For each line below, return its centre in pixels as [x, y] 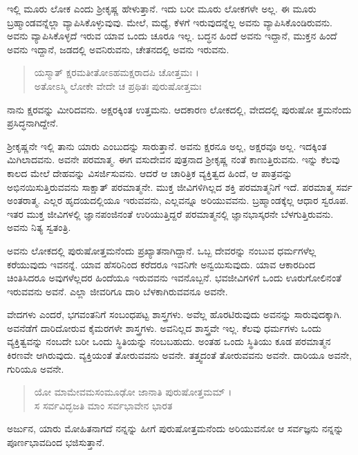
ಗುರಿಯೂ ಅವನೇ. [36, 368]
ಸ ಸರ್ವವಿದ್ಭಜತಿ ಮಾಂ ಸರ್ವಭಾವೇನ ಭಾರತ [103, 405]
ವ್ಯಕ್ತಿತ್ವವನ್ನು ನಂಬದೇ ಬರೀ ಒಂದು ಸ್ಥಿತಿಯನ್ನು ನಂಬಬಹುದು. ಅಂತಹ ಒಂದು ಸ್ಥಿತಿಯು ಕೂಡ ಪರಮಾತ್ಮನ [169, 341]
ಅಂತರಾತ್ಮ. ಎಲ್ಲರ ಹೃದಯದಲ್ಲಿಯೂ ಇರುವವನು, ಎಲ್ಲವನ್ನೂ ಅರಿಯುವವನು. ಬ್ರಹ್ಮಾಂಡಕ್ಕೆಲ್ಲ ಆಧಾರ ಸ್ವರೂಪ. [178, 200]
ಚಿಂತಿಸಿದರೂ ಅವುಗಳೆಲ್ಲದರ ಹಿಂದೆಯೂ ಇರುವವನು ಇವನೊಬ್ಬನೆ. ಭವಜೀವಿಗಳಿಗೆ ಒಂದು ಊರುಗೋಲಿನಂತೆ [175, 278]
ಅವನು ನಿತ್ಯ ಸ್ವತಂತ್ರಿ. [39, 227]
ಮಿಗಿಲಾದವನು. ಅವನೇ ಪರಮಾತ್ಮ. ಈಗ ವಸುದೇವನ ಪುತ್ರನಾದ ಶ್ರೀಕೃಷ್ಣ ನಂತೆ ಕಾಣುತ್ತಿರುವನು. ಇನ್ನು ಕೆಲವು [173, 159]
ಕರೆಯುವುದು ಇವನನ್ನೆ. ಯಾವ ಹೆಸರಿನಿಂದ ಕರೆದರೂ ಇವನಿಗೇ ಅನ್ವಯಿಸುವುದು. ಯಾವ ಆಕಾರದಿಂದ [161, 264]
